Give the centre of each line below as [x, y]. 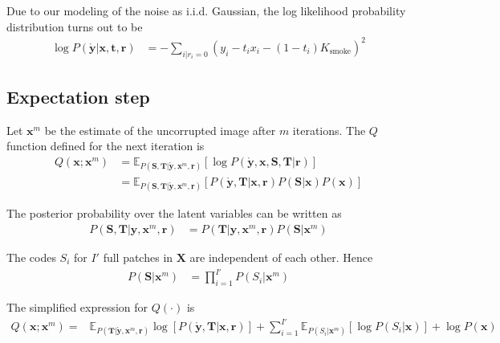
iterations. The [329, 130]
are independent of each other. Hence [281, 257]
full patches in [138, 257]
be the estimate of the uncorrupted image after [160, 130]
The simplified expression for [77, 306]
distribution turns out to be [75, 26]
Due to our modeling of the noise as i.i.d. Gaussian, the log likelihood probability [206, 10]
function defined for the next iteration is [106, 146]
